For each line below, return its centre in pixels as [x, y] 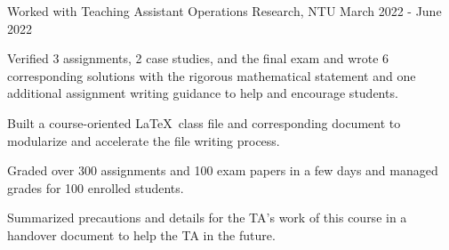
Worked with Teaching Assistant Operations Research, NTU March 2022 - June [224, 11]
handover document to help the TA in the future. [141, 234]
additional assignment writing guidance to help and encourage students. [203, 93]
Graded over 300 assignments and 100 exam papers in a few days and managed [223, 170]
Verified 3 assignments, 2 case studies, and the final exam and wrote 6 [198, 58]
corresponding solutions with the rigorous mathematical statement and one [212, 75]
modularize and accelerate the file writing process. [144, 140]
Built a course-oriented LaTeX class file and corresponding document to [204, 122]
